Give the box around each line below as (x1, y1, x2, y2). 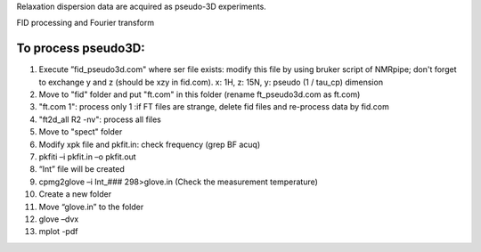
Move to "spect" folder (38, 126, 123, 137)
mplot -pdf (38, 226, 78, 237)
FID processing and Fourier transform (16, 18, 155, 28)
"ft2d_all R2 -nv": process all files (38, 114, 162, 125)
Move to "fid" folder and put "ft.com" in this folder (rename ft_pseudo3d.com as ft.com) (38, 89, 361, 100)
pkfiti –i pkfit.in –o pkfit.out (38, 151, 137, 162)
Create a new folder (38, 189, 111, 199)
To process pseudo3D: (16, 41, 146, 56)
